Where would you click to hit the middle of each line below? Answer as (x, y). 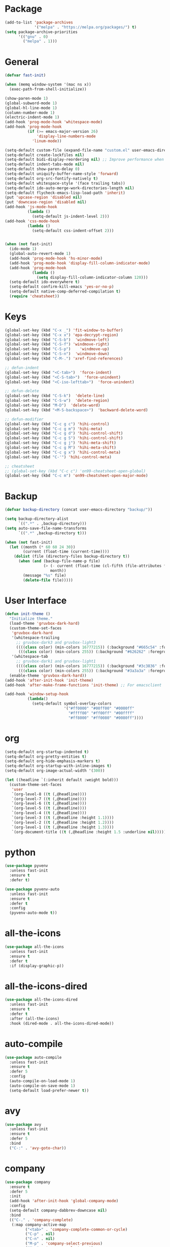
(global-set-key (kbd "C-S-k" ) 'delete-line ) (55, 396)
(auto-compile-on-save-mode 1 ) (42, 1086)
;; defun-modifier (24, 419)
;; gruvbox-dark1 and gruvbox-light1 (56, 661)
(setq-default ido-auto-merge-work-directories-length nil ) (70, 188)
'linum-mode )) (47, 141)
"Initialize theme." (31, 619)
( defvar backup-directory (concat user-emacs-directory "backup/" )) (79, 510)
